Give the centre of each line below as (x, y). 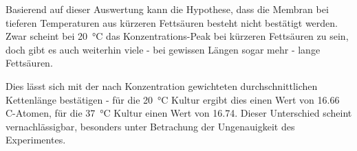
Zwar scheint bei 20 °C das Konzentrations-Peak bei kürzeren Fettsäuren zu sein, (177, 36)
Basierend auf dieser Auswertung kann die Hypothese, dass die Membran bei (167, 9)
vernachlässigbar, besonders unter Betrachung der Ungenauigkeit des (150, 126)
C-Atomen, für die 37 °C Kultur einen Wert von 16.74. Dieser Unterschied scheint (179, 113)
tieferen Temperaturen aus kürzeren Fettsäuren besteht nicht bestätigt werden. (172, 22)
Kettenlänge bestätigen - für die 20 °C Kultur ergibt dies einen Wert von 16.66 (173, 99)
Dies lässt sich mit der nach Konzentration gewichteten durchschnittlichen (162, 85)
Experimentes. (36, 140)
